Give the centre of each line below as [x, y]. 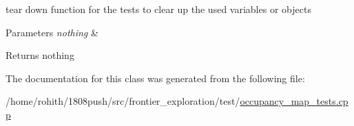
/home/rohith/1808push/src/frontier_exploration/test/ [123, 101]
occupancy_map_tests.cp [294, 101]
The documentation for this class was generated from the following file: [155, 78]
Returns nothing [40, 55]
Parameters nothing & [52, 32]
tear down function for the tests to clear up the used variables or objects [158, 9]
